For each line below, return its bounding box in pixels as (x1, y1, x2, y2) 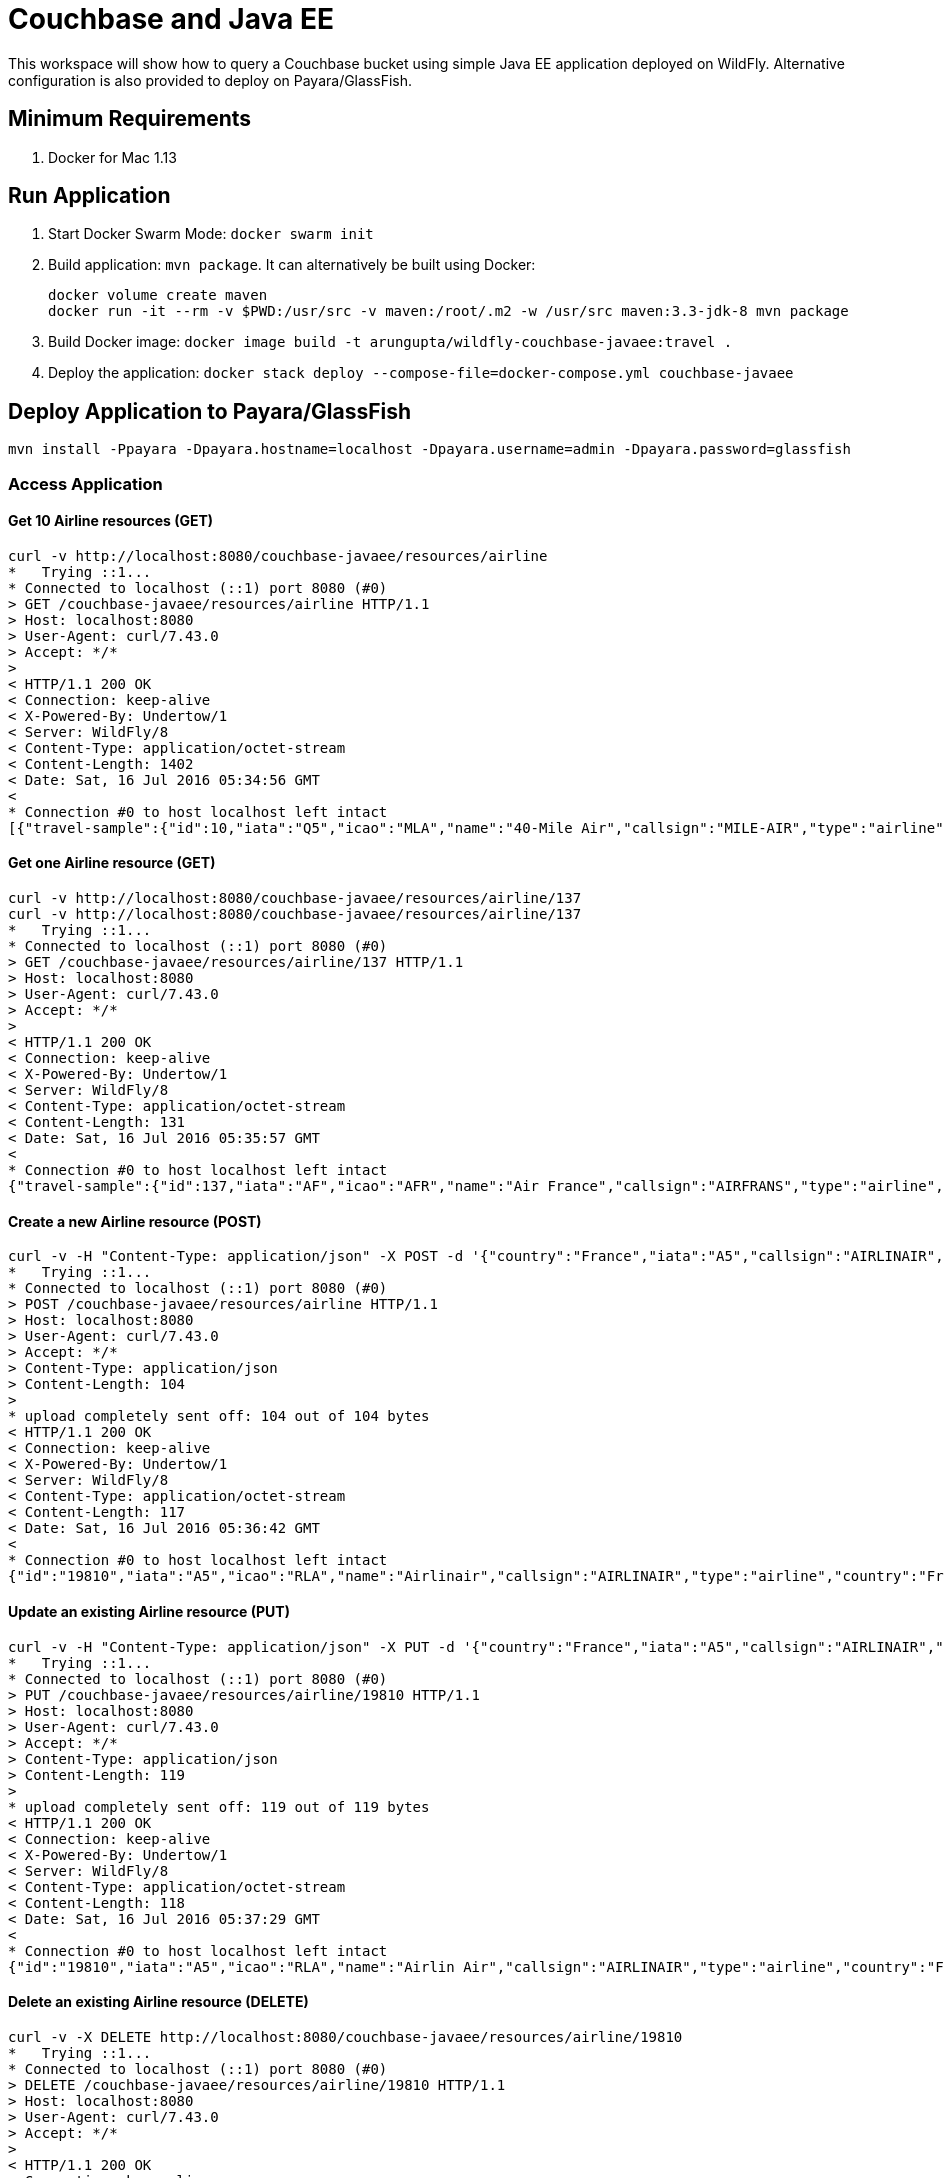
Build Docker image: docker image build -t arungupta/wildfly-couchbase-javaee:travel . (48, 333, 733, 351)
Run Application (8, 183, 171, 209)
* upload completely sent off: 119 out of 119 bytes (8, 1798, 430, 1815)
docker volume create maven (48, 287, 268, 304)
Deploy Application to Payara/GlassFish (8, 398, 412, 424)
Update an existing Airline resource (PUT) (8, 1602, 290, 1620)
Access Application (8, 473, 163, 494)
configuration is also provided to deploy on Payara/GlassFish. (8, 71, 413, 89)
